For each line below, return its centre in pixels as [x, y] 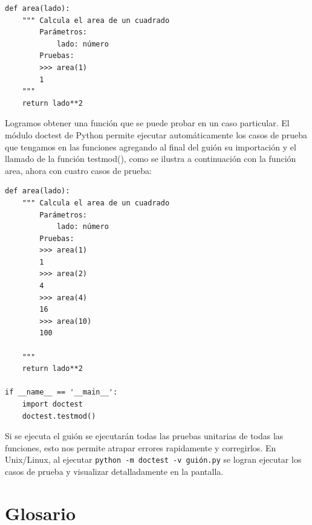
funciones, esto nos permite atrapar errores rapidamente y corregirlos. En [141, 447]
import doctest [52, 404]
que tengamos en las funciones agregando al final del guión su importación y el [151, 147]
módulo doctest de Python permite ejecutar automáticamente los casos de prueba [156, 134]
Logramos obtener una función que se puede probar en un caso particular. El [147, 123]
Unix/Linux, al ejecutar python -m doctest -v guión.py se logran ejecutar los [153, 459]
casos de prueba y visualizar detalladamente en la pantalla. [114, 472]
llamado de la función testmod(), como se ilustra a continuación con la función [151, 159]
